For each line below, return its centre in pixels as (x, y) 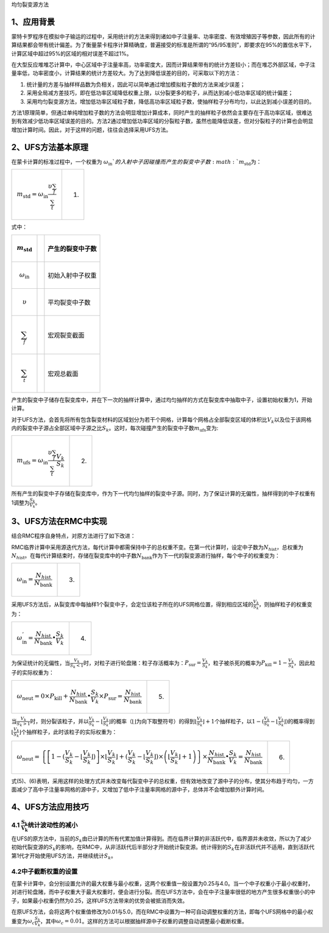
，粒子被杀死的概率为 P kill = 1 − (247, 663)
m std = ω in (33, 195)
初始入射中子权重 (72, 275)
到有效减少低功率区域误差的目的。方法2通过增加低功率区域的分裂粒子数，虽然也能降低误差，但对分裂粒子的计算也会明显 (162, 121)
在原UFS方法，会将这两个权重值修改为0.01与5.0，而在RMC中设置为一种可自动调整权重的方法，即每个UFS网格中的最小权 (162, 912)
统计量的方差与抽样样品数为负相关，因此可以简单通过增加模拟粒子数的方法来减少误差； (136, 84)
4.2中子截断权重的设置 (44, 871)
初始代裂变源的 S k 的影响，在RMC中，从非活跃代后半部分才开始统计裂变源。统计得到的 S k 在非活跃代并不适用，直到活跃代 (163, 848)
